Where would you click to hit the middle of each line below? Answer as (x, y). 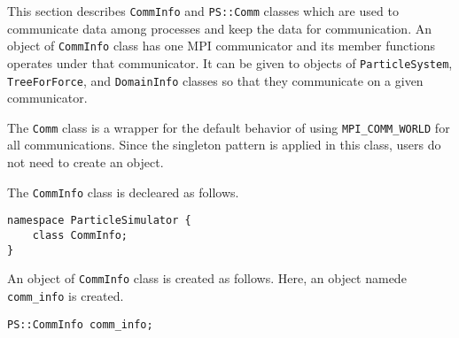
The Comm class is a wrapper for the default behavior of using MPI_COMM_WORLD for (229, 127)
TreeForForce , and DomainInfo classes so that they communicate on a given (215, 80)
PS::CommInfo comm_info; (80, 324)
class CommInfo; (80, 235)
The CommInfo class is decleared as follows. (123, 192)
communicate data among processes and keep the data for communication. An (219, 28)
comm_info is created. (66, 295)
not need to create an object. (86, 162)
